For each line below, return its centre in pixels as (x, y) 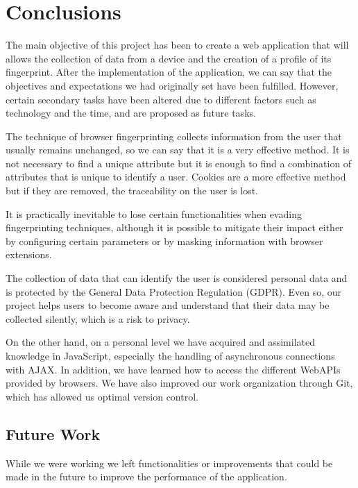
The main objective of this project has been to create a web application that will (177, 45)
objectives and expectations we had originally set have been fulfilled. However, (172, 85)
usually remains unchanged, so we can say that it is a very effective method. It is (178, 150)
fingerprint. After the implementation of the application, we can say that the (169, 72)
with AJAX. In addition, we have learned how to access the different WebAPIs (173, 369)
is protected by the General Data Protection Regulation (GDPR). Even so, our (174, 291)
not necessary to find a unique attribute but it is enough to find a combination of (179, 163)
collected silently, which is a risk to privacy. (98, 318)
